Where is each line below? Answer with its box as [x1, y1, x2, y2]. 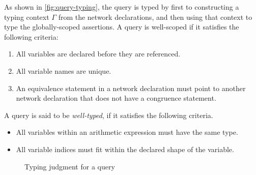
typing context [4, 11, 49, 22]
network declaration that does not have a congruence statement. [16, 93, 216, 103]
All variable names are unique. [16, 65, 111, 76]
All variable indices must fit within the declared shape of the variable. [16, 143, 234, 154]
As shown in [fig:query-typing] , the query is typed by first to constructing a [4, 2, 239, 12]
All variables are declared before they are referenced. [16, 48, 181, 59]
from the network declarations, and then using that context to [58, 11, 252, 22]
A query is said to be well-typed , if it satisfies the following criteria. [4, 109, 213, 120]
